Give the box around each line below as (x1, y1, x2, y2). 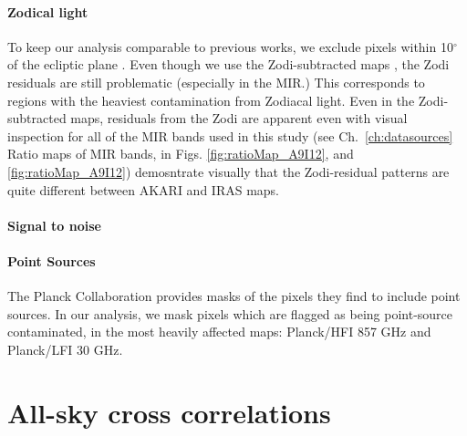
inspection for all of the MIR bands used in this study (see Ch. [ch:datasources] (7, 126, 453, 145)
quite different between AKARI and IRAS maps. (7, 180, 279, 199)
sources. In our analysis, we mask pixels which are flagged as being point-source (7, 304, 453, 323)
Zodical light (7, 2, 88, 21)
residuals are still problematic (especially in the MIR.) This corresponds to (7, 72, 425, 91)
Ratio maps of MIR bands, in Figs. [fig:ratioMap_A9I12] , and (7, 144, 354, 163)
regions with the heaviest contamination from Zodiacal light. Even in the (7, 90, 415, 109)
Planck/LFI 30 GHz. (7, 339, 123, 358)
